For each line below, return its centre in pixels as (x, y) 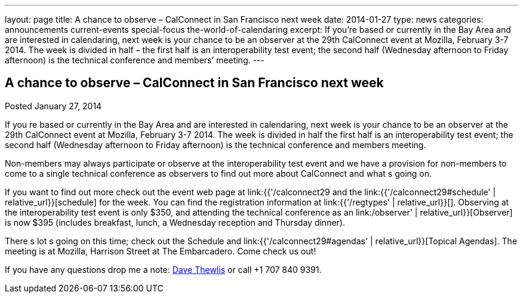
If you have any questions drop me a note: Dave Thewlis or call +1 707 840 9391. (163, 269)
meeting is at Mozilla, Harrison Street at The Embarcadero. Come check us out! (161, 251)
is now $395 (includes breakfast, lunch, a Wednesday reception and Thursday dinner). (175, 222)
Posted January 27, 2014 (53, 106)
